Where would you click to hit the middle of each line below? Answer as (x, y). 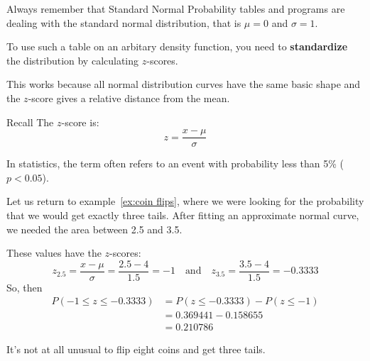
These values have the (54, 253)
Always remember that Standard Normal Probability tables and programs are (176, 9)
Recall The (30, 122)
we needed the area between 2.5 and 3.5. (94, 229)
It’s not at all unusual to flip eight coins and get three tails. (136, 349)
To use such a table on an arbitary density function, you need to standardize (177, 46)
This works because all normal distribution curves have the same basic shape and (184, 84)
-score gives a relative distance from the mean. (129, 98)
